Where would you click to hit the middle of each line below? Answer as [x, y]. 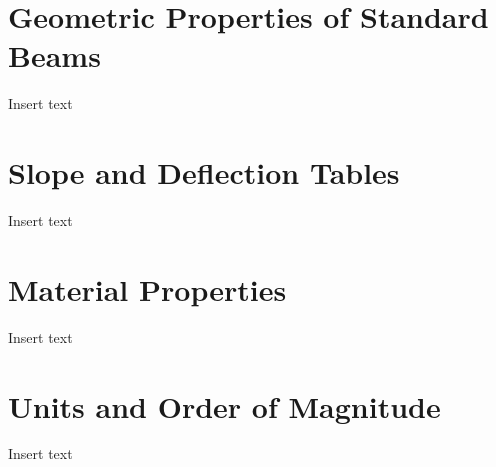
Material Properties [147, 288]
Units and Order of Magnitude [224, 405]
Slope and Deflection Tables [204, 172]
